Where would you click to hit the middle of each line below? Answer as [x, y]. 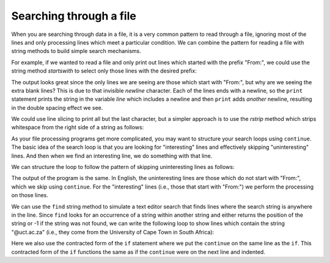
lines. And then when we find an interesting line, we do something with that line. [112, 156]
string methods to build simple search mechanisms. [76, 51]
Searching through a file [74, 16]
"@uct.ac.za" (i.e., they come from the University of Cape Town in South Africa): [113, 232]
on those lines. [30, 195]
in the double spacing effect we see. [57, 107]
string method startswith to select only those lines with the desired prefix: [104, 71]
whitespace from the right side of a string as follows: [78, 128]
